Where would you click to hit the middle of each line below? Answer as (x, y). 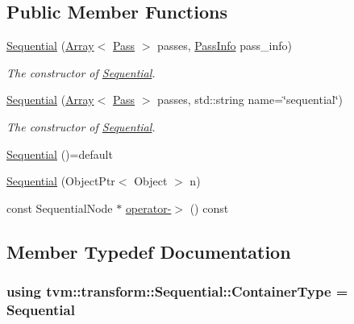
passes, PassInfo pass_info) (225, 46)
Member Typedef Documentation (149, 251)
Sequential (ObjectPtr (61, 181)
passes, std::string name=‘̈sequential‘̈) (250, 100)
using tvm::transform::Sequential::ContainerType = (177, 291)
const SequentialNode (60, 208)
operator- (148, 208)
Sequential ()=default (60, 154)
